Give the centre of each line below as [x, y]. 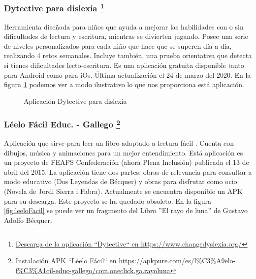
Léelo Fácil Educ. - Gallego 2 [62, 124]
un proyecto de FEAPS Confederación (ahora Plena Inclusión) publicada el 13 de [127, 162]
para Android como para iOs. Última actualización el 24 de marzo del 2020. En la [128, 75]
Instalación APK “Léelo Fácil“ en [66, 261]
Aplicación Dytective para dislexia [75, 101]
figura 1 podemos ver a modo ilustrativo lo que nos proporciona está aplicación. [124, 84]
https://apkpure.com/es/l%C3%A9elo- [177, 261]
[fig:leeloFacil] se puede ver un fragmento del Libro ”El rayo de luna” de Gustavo [126, 210]
